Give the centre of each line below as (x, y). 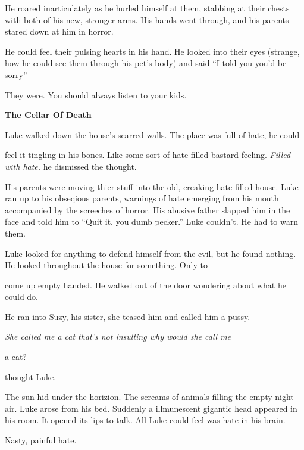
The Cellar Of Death (48, 115)
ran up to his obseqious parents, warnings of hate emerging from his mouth (142, 198)
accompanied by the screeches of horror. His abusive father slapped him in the (148, 210)
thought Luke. (31, 376)
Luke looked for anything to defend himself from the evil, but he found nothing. (151, 253)
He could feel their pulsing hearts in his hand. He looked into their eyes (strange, (152, 51)
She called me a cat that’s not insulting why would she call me (118, 336)
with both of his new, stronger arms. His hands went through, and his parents (147, 19)
